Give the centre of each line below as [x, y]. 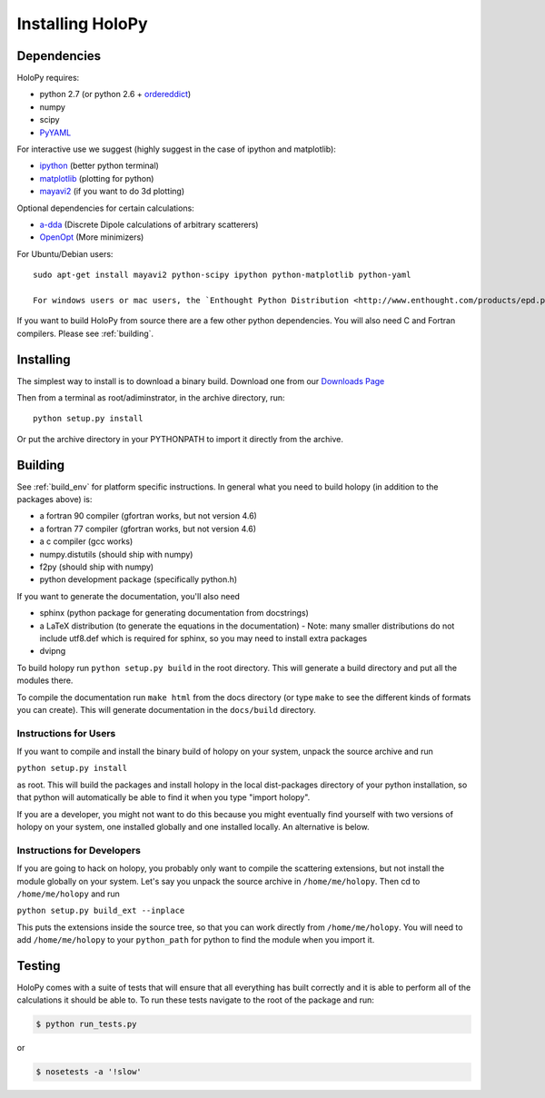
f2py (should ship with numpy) [97, 567]
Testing [39, 966]
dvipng [53, 651]
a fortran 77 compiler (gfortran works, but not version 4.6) [148, 529]
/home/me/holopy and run [68, 894]
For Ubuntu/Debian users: [65, 253]
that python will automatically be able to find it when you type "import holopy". [163, 797]
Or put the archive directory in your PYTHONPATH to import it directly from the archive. [180, 439]
